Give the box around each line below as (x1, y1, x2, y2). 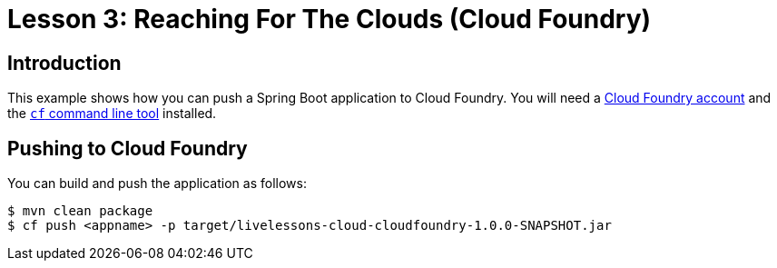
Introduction (7, 51, 122, 74)
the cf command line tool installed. (7, 105, 217, 122)
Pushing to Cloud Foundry (7, 136, 248, 160)
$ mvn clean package (7, 203, 153, 219)
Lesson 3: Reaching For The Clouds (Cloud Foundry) (7, 4, 652, 35)
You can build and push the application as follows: (7, 175, 307, 192)
